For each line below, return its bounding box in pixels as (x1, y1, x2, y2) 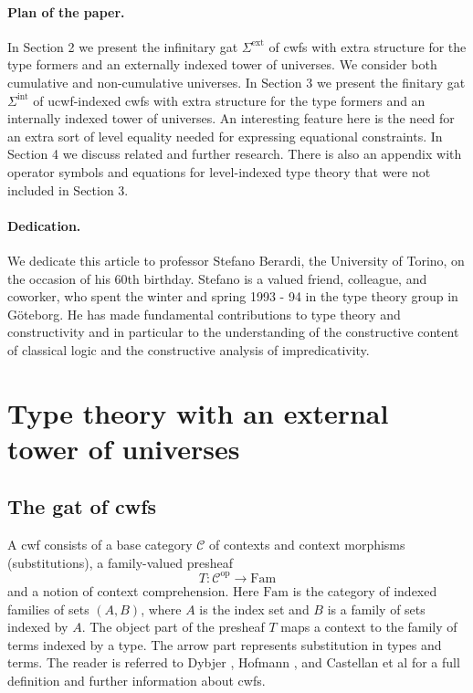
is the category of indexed (292, 581, 437, 600)
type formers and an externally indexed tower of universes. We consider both (7, 55, 437, 74)
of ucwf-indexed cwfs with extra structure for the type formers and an (33, 90, 426, 110)
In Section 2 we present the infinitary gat (7, 37, 238, 56)
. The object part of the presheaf (81, 617, 265, 636)
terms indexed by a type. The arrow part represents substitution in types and (7, 635, 442, 654)
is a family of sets (327, 599, 426, 618)
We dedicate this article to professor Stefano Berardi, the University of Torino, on (7, 250, 465, 269)
